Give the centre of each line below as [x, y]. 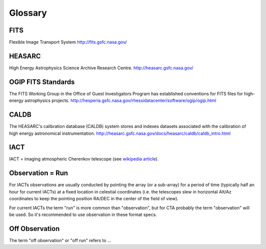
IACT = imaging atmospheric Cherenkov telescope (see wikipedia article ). [84, 159]
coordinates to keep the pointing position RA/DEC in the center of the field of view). [94, 199]
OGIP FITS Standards [42, 82]
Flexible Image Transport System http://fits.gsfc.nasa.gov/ [68, 42]
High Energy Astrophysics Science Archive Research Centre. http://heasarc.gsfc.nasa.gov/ [101, 68]
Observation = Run [39, 173]
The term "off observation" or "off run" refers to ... [60, 240]
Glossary [28, 13]
